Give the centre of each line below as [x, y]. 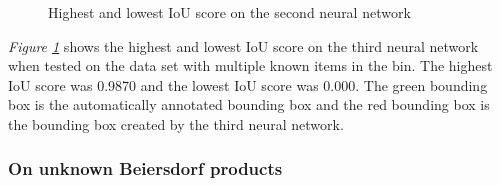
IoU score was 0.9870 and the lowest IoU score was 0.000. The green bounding [248, 84]
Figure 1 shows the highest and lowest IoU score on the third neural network [243, 45]
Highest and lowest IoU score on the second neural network [229, 12]
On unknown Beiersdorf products [145, 168]
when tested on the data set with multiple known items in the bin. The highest [250, 65]
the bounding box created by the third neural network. [176, 123]
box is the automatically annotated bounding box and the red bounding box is [249, 104]
